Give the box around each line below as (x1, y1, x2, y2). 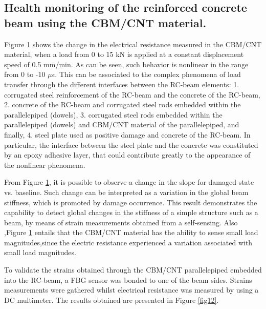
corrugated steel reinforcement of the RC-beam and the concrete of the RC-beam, (4, 89, 260, 100)
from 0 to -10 (4, 69, 46, 80)
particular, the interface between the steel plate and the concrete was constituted (4, 139, 258, 150)
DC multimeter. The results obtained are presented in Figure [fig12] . (4, 294, 219, 305)
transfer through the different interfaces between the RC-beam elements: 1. (4, 79, 239, 89)
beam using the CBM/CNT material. (4, 14, 207, 30)
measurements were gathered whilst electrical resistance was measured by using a (4, 284, 259, 295)
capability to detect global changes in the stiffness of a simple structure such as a (4, 207, 258, 218)
